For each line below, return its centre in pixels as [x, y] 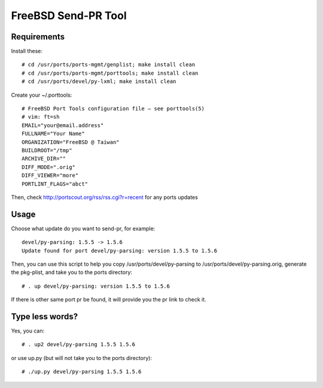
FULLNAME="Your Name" [53, 134]
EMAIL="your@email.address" [63, 125]
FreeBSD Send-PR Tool [69, 16]
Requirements [38, 37]
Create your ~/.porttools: [42, 95]
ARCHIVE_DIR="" [44, 159]
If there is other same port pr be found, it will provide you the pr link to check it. [109, 300]
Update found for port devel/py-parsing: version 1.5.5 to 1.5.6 [120, 250]
